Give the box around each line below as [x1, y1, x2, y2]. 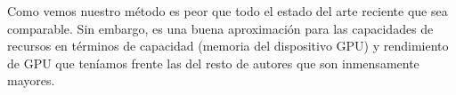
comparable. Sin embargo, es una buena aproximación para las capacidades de [7, 19, 434, 37]
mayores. [7, 71, 55, 90]
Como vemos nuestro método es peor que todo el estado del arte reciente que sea [7, 2, 448, 20]
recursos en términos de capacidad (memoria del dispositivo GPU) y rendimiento [7, 36, 449, 55]
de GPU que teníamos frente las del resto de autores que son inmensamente [7, 53, 419, 72]
